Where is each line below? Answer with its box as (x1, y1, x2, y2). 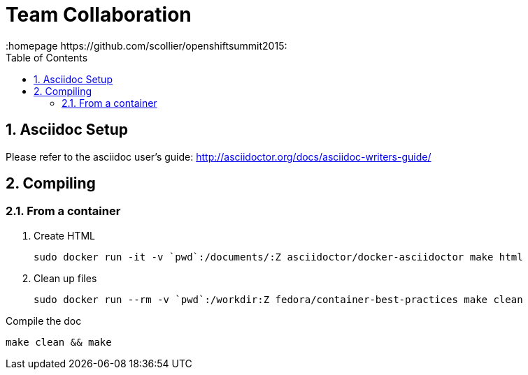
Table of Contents (6, 51, 88, 64)
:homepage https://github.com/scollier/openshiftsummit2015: (6, 39, 287, 52)
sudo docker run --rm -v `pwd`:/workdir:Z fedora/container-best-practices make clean (34, 293, 523, 305)
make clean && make (6, 336, 112, 348)
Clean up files (34, 272, 97, 284)
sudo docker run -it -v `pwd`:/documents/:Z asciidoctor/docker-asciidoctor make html (34, 251, 523, 263)
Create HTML (34, 229, 95, 242)
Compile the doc (6, 314, 82, 327)
